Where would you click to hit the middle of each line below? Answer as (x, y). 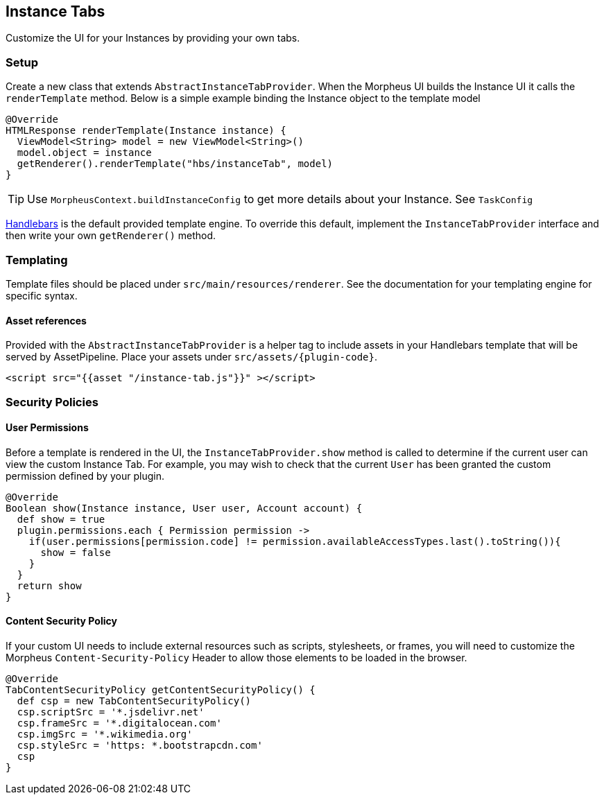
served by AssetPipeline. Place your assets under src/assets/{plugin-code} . (192, 357)
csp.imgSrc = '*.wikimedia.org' (105, 734)
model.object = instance (84, 153)
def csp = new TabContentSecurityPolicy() (134, 701)
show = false (76, 552)
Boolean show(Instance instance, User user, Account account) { (184, 508)
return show (49, 585)
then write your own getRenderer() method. (111, 236)
